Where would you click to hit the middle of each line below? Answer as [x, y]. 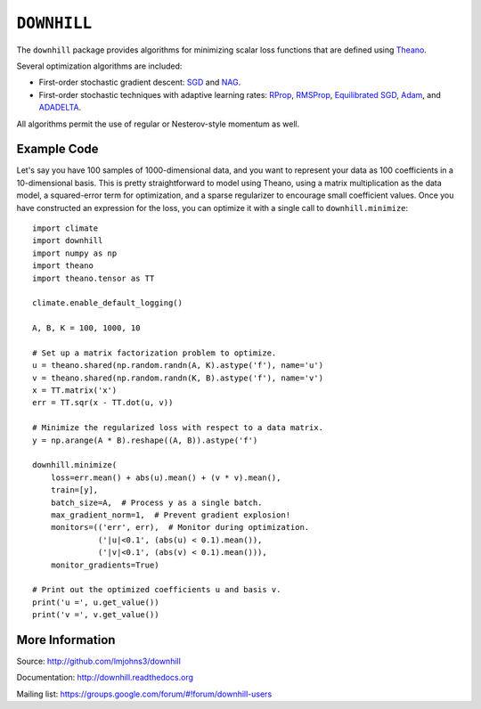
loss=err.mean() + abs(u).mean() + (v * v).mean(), [166, 477]
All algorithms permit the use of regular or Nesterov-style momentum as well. [158, 124]
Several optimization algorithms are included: [99, 66]
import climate [65, 228]
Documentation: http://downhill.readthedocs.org [105, 678]
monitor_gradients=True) [105, 565]
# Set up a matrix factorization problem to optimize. [155, 353]
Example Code [57, 149]
